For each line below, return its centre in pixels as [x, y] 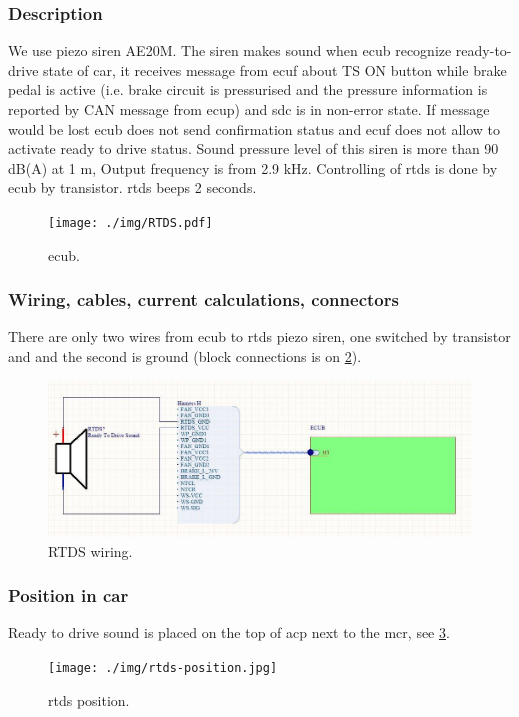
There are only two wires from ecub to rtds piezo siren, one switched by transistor [259, 336]
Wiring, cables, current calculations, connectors [203, 299]
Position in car [68, 595]
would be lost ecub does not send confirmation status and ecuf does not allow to [254, 128]
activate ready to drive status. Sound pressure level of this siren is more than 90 [253, 148]
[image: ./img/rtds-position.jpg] [163, 667]
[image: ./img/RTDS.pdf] [130, 222]
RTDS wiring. [90, 550]
